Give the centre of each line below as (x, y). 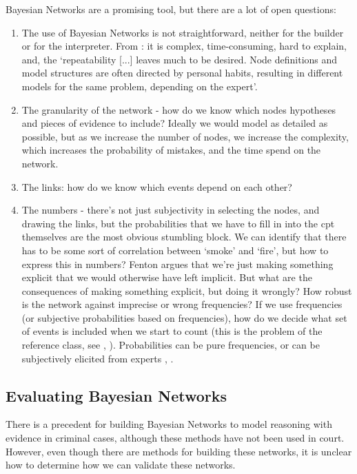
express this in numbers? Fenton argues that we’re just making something (177, 264)
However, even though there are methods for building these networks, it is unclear (179, 451)
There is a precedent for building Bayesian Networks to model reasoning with (169, 424)
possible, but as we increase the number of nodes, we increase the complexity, (185, 136)
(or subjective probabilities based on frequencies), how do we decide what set (184, 317)
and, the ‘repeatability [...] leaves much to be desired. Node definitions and (180, 59)
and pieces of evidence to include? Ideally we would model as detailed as (175, 123)
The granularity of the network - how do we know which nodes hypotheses (179, 109)
